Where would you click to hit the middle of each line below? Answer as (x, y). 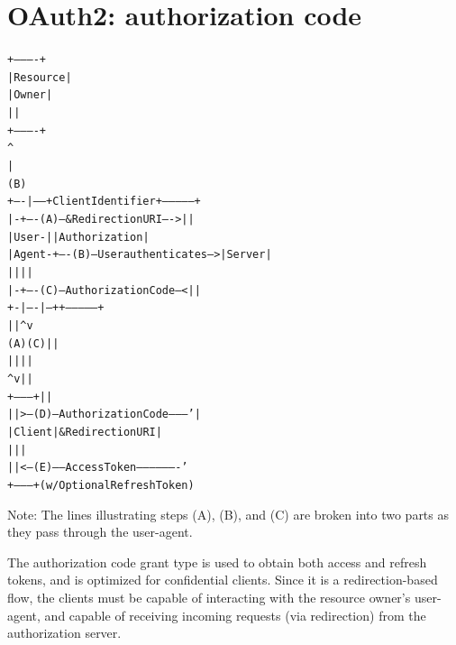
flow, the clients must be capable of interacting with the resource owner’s (209, 597)
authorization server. (64, 633)
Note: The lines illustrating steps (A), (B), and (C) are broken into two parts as (228, 514)
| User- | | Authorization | (78, 237)
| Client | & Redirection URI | (85, 432)
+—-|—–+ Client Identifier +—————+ (104, 202)
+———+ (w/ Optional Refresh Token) (101, 485)
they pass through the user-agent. (100, 532)
